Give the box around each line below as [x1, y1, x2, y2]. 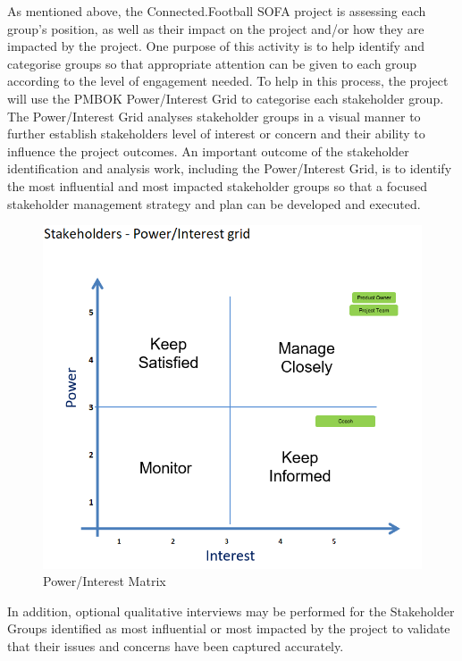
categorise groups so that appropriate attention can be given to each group [7, 54, 417, 72]
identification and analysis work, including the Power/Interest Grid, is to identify [7, 159, 452, 178]
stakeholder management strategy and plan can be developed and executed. [7, 194, 421, 213]
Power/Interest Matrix [43, 572, 166, 590]
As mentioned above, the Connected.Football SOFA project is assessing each [7, 2, 426, 20]
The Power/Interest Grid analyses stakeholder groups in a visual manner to [7, 106, 421, 125]
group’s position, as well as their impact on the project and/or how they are [7, 19, 424, 38]
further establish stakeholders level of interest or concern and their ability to [7, 124, 425, 143]
